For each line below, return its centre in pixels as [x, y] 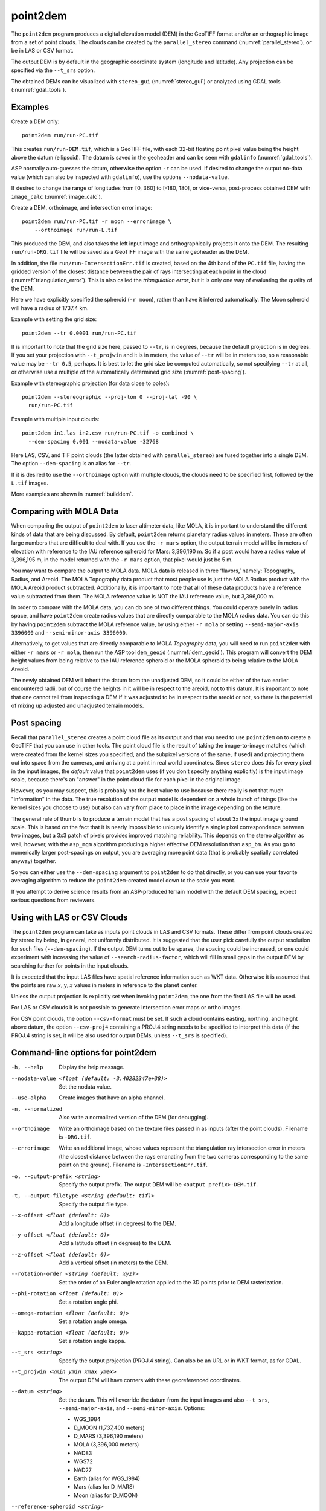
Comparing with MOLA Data [65, 512]
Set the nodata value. [85, 1087]
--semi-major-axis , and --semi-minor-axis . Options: [132, 1408]
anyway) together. [34, 861]
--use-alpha [29, 1098]
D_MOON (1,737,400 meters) [109, 1428]
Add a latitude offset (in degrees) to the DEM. [115, 1243]
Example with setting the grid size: [54, 319]
